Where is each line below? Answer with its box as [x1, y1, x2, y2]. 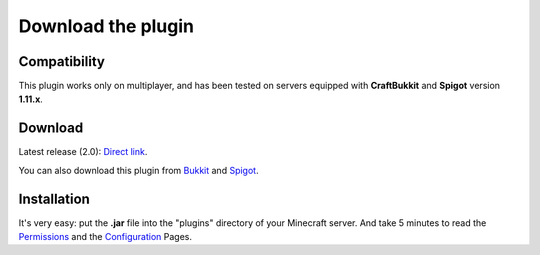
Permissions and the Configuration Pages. [18, 231, 192, 243]
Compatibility [18, 53, 105, 70]
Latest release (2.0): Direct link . [18, 146, 148, 158]
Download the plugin [18, 15, 195, 37]
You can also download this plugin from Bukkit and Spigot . [18, 164, 259, 176]
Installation [18, 190, 90, 207]
